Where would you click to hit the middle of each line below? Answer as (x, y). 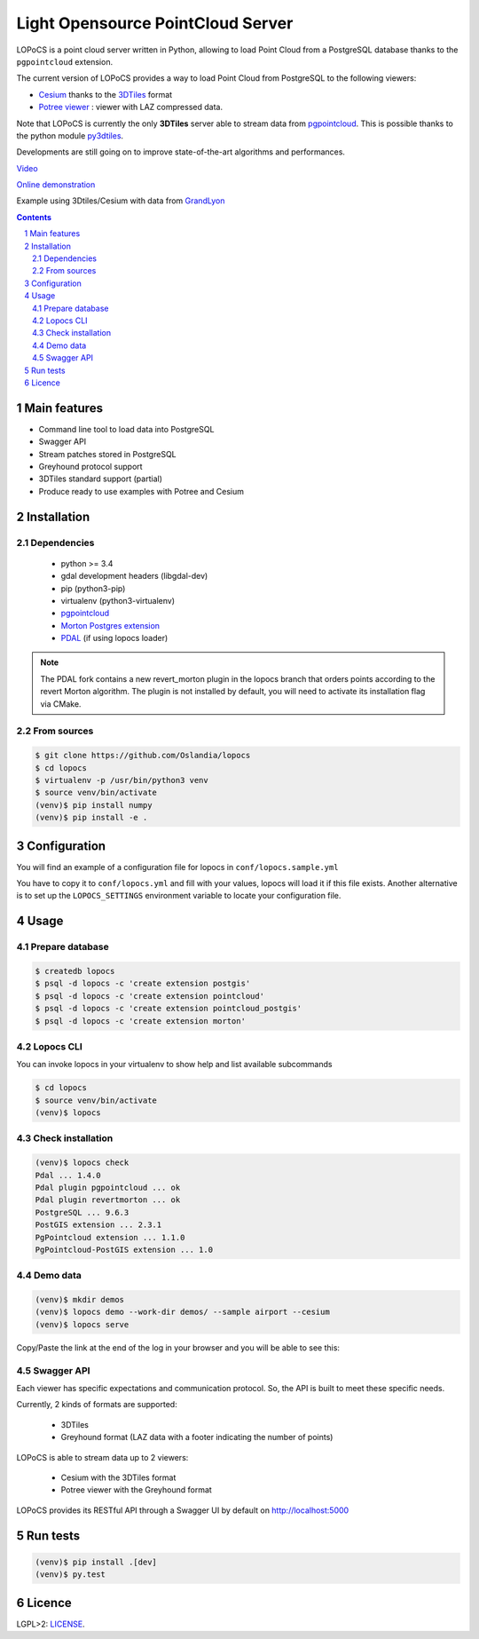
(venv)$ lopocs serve (82, 1324)
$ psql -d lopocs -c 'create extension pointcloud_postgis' (169, 1009)
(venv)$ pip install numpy (94, 805)
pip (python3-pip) (93, 588)
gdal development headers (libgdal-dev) (134, 576)
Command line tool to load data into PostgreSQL (126, 429)
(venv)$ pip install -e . (91, 818)
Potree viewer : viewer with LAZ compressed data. (131, 107)
